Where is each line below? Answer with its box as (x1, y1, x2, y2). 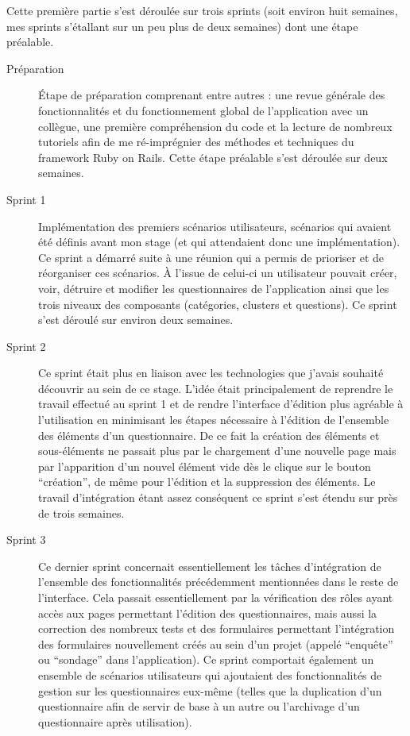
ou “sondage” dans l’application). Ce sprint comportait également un (38, 651, 374, 668)
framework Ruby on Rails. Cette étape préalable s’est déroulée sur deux (38, 148, 388, 165)
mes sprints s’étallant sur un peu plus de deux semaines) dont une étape (6, 17, 358, 34)
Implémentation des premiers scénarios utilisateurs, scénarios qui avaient (38, 218, 392, 234)
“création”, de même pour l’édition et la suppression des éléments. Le (38, 473, 376, 490)
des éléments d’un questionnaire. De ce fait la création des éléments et (38, 426, 380, 443)
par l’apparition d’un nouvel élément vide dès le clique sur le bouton (38, 457, 371, 474)
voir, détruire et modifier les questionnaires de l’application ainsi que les (38, 279, 389, 296)
